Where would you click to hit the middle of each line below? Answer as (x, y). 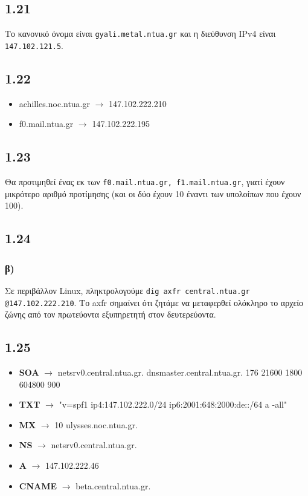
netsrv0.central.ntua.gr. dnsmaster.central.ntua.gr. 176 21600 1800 (180, 372)
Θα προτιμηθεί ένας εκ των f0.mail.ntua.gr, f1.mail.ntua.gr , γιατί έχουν (145, 182)
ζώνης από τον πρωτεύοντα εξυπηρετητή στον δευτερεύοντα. (111, 314)
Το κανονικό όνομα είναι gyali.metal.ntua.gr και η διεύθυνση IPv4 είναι (140, 34)
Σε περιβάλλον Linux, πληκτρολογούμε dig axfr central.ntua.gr (127, 290)
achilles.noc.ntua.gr (54, 103)
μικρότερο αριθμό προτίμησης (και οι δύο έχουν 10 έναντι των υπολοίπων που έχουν (153, 193)
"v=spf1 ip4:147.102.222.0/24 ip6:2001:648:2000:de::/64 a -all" (173, 404)
